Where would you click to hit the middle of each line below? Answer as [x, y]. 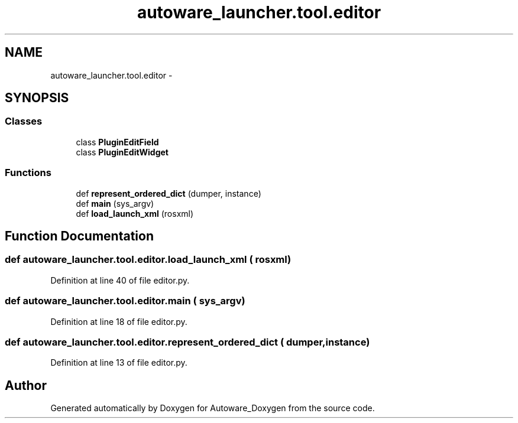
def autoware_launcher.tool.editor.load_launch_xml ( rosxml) [148, 260]
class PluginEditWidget [122, 152]
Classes [24, 121]
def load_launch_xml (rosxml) [135, 213]
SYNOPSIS [37, 98]
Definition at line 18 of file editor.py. [119, 321]
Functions [28, 173]
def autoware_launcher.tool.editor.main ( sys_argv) [125, 301]
